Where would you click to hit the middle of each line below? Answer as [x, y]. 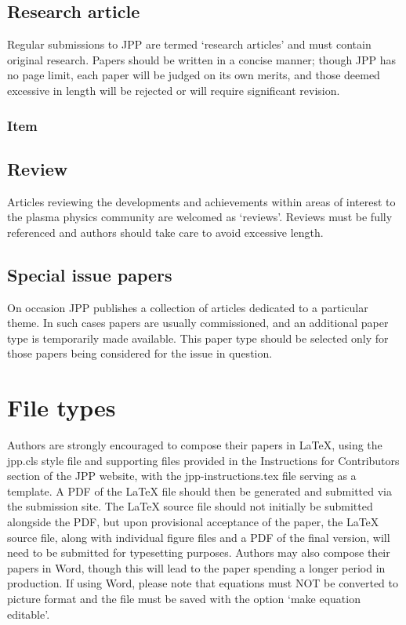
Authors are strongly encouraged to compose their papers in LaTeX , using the [195, 445]
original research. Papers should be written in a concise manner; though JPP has [202, 59]
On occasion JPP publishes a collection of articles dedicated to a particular [188, 307]
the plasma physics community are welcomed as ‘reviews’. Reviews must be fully [200, 217]
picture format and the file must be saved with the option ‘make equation [184, 599]
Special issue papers [90, 274]
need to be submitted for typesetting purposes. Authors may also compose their [199, 552]
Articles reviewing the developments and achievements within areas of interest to [201, 201]
